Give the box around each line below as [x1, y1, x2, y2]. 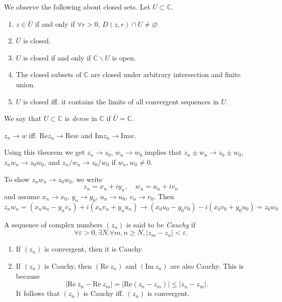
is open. [112, 52, 136, 63]
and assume [4, 191, 40, 201]
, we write [72, 173, 103, 184]
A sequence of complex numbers [4, 219, 103, 229]
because [16, 270, 40, 281]
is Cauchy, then [44, 260, 92, 271]
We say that [4, 113, 41, 124]
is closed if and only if [23, 52, 91, 63]
